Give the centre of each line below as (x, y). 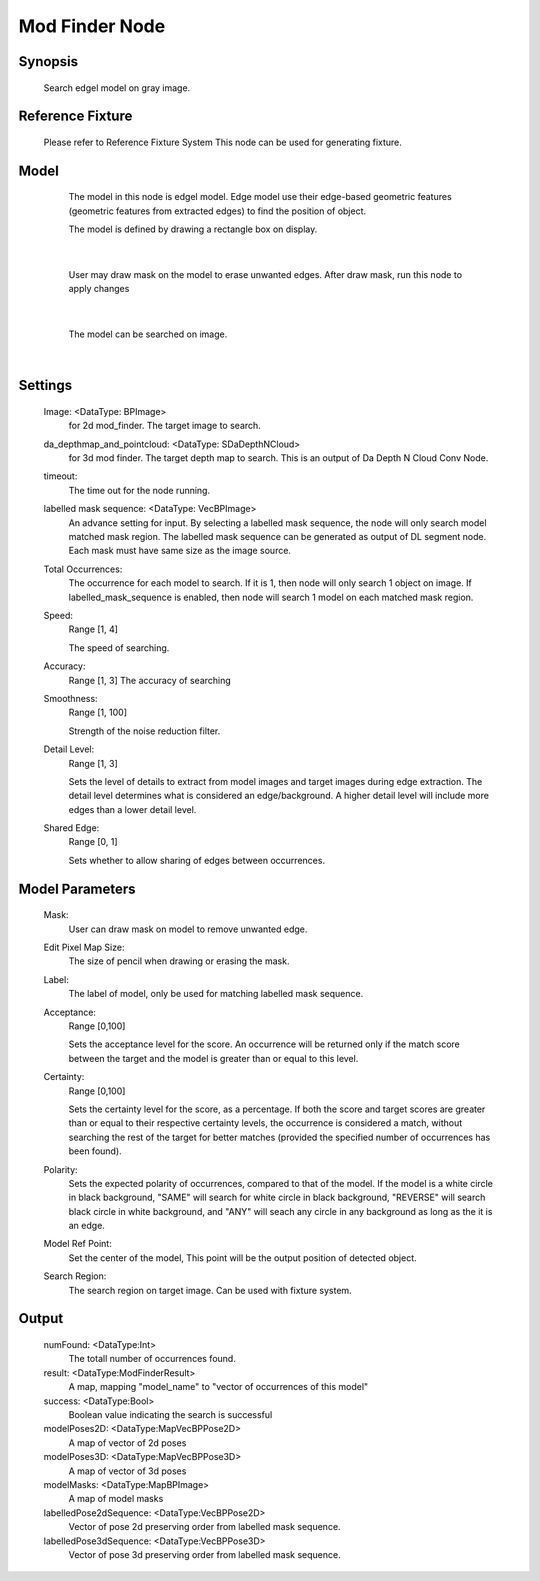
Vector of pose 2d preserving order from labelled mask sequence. (204, 1527)
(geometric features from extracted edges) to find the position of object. (217, 211)
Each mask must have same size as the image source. (180, 551)
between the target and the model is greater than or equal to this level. (213, 1058)
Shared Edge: (71, 828)
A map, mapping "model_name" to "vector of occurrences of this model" (218, 1387)
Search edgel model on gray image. (117, 87)
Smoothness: (71, 698)
